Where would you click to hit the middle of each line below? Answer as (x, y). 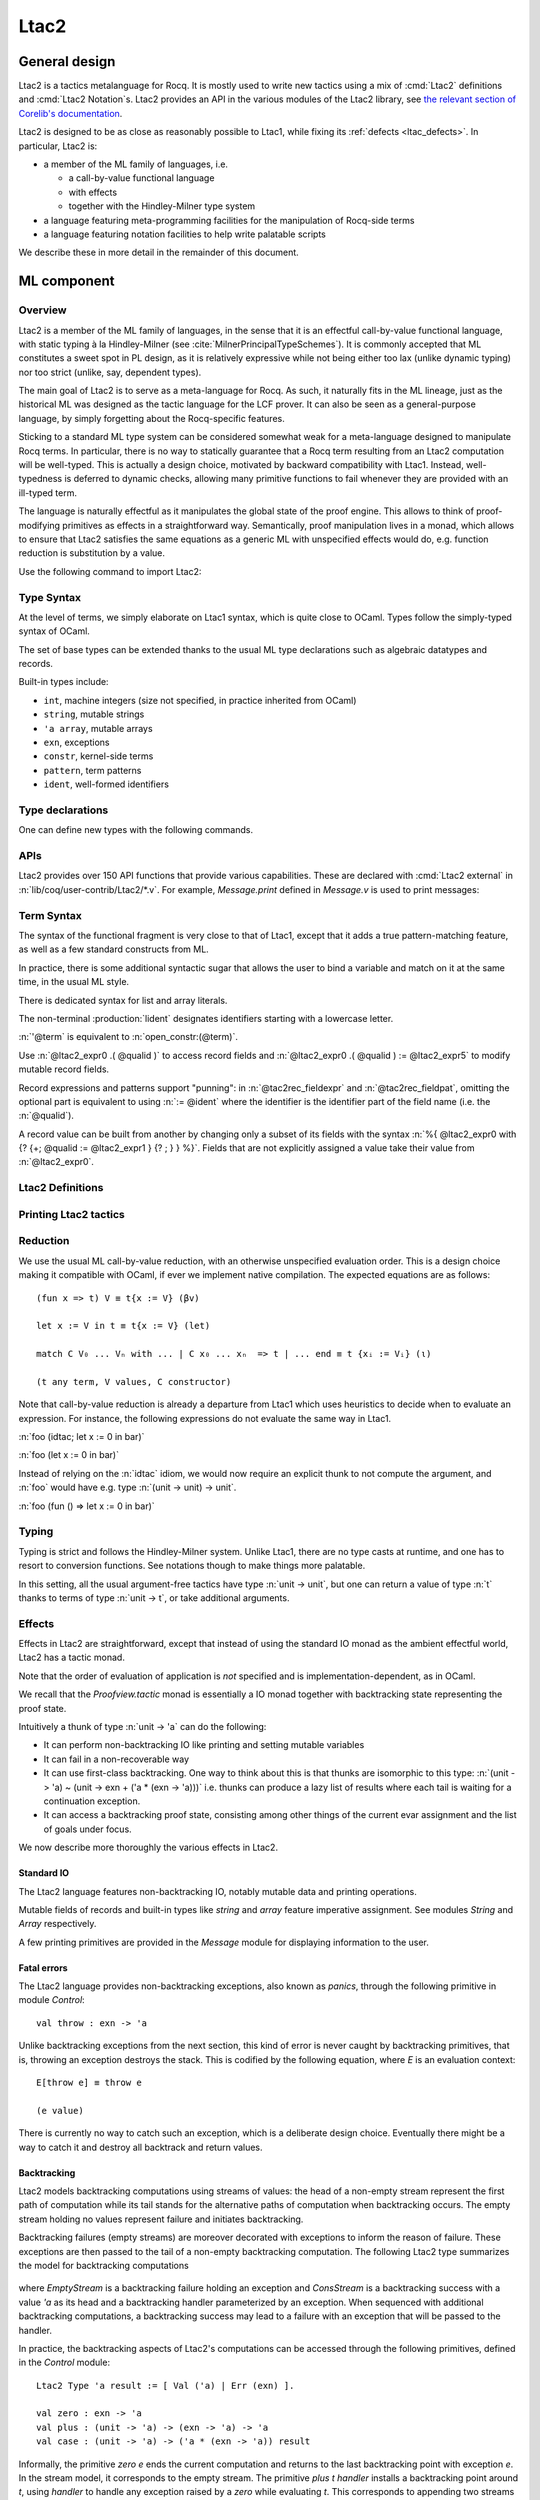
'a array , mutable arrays (98, 728)
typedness (40, 479)
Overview (42, 310)
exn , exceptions (76, 742)
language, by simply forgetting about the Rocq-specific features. (151, 418)
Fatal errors (43, 1967)
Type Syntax (50, 597)
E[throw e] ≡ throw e (89, 2083)
